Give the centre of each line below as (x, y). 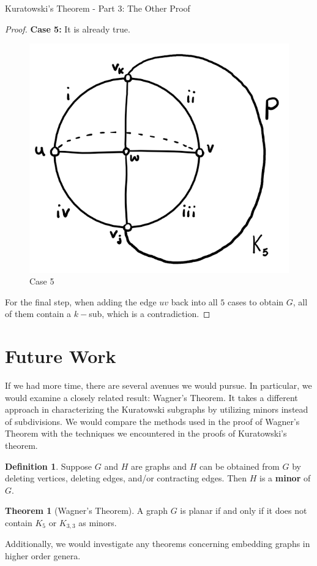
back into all (194, 301)
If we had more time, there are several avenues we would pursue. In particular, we (158, 385)
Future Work (61, 356)
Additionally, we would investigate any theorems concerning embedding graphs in (158, 544)
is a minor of (285, 478)
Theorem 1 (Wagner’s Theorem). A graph (87, 511)
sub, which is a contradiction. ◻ (150, 314)
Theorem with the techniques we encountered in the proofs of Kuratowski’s (146, 433)
